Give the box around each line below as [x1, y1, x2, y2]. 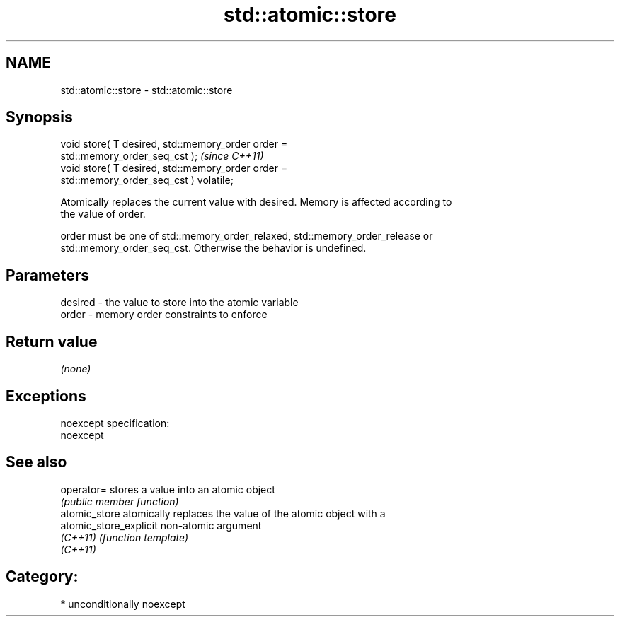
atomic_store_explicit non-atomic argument [60, 519, 262, 532]
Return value [6, 332, 98, 351]
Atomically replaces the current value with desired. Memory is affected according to [60, 196, 452, 209]
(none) [60, 363, 91, 375]
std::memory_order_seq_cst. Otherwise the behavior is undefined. [60, 242, 367, 254]
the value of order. [60, 208, 146, 221]
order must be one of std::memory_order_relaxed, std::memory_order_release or [60, 230, 433, 242]
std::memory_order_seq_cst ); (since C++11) [60, 150, 264, 163]
